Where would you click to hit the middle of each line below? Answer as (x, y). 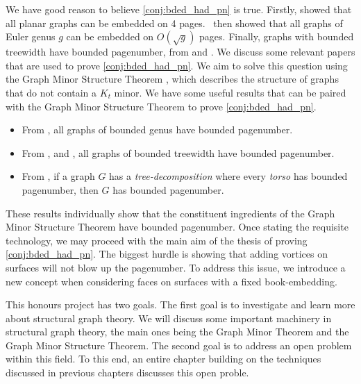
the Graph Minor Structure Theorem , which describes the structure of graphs (172, 79)
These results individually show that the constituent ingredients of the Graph (170, 213)
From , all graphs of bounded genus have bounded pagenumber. (157, 130)
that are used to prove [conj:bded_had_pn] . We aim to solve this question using (177, 65)
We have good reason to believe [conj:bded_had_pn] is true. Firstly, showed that (179, 9)
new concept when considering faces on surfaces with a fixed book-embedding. (171, 281)
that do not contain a (51, 92)
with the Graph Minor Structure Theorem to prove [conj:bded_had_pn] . (161, 106)
